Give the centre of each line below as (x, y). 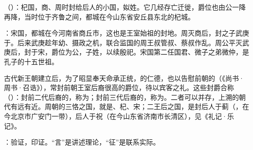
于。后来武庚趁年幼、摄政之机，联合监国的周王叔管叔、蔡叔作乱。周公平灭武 (126, 42)
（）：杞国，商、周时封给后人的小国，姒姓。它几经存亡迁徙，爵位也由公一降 (125, 7)
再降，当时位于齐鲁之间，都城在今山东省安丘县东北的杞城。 (99, 16)
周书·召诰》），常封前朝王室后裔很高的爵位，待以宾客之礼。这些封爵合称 (119, 87)
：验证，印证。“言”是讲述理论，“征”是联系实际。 (82, 142)
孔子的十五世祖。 (31, 61)
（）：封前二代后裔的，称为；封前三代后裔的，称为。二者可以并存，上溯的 (121, 97)
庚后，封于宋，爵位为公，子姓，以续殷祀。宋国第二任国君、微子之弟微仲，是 (126, 52)
